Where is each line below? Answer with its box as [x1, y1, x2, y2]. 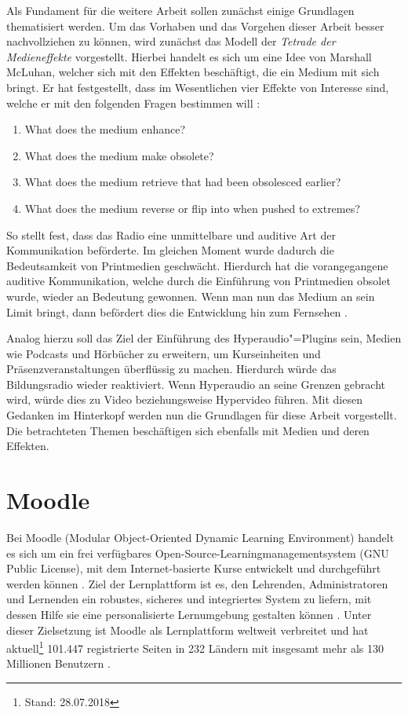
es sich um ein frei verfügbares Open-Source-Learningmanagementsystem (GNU [6, 544, 389, 561]
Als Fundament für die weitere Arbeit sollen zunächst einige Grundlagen [6, 2, 355, 18]
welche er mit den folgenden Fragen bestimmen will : [6, 94, 260, 111]
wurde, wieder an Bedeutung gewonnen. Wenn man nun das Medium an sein [6, 287, 375, 304]
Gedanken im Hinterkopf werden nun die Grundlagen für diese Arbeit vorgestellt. [6, 407, 397, 423]
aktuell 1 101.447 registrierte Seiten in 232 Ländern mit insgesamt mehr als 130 [6, 638, 384, 656]
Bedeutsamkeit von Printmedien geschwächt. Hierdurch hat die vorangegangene [6, 257, 388, 273]
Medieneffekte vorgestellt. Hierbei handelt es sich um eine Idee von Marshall [6, 48, 372, 64]
